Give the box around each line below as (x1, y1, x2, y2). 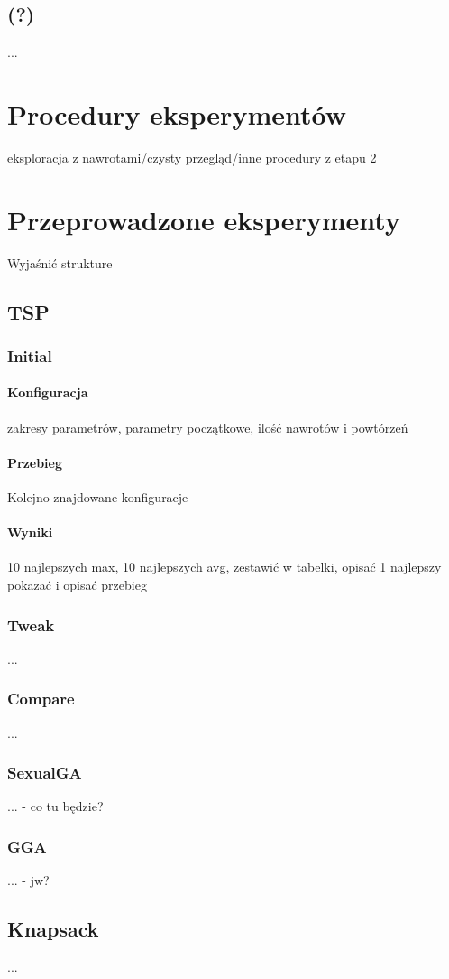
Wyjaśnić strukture (7, 253, 113, 272)
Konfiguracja (7, 383, 88, 402)
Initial (7, 344, 52, 367)
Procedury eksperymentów (7, 95, 346, 132)
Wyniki (7, 523, 53, 542)
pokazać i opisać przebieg (7, 575, 147, 594)
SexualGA (7, 761, 82, 784)
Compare (7, 687, 75, 710)
